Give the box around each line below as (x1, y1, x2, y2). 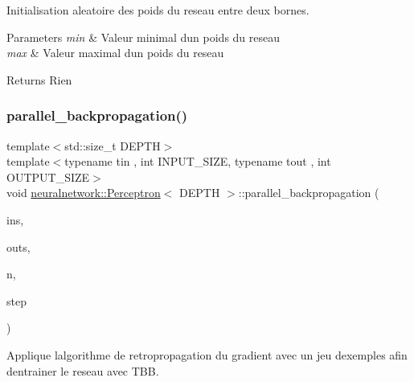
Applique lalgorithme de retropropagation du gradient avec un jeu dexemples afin (6, 346, 408, 363)
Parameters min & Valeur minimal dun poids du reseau (6, 28, 281, 45)
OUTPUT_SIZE (6, 168, 90, 185)
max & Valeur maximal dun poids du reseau (6, 44, 224, 61)
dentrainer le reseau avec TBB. (6, 362, 159, 379)
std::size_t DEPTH (64, 137, 161, 154)
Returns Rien (6, 71, 72, 88)
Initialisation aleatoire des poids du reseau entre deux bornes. (6, 2, 309, 18)
